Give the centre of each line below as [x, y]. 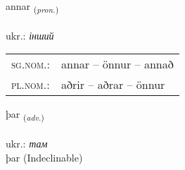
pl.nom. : [31, 85]
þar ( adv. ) [25, 115]
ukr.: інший [30, 35]
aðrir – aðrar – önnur [113, 85]
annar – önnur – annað [117, 64]
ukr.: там [27, 144]
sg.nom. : [31, 64]
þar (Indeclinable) [44, 157]
